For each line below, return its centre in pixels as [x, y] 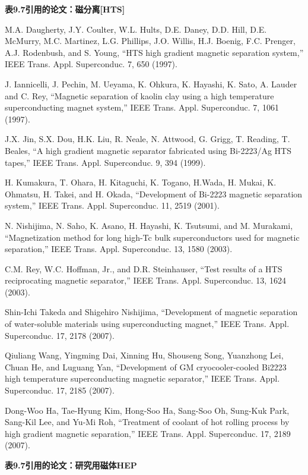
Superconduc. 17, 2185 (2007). [60, 390]
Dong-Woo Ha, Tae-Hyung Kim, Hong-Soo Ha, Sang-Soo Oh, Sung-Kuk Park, [147, 410]
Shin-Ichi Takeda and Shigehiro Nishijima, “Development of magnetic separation [151, 312]
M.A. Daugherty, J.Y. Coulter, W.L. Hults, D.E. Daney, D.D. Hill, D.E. [136, 29]
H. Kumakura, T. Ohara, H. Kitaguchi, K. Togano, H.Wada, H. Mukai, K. [141, 182]
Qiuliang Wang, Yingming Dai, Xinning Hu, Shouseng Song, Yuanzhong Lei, [144, 355]
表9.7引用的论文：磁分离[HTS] [65, 9]
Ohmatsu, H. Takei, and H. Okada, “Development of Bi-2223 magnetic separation [154, 194]
